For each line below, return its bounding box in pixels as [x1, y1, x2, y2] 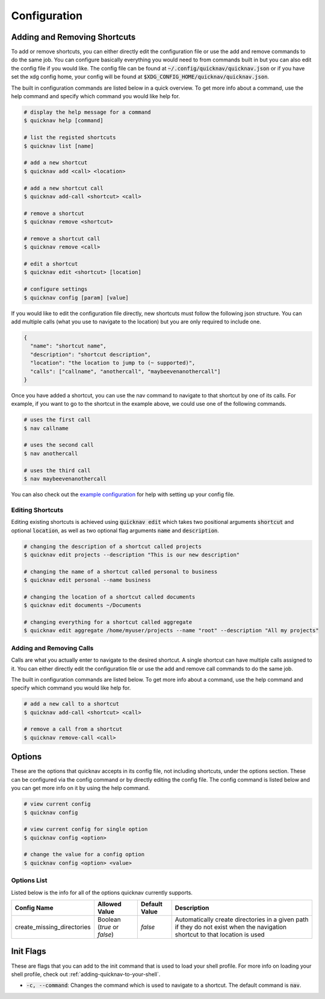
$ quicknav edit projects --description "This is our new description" [23, 551, 240, 558]
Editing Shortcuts [11, 506, 64, 514]
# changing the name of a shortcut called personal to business [23, 568, 218, 575]
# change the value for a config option [23, 851, 144, 858]
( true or [97, 923, 119, 931]
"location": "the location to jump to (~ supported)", [30, 359, 196, 367]
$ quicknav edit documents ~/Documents [23, 602, 141, 609]
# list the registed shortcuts [23, 134, 117, 141]
